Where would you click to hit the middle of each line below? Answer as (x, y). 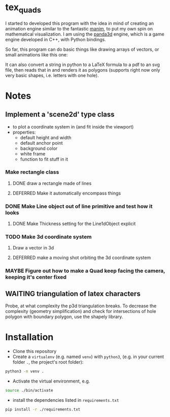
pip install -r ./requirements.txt (43, 409)
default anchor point (41, 143)
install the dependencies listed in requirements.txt (66, 400)
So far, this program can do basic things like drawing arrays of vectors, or (82, 49)
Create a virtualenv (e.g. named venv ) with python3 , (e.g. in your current (88, 357)
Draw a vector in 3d (33, 248)
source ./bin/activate (29, 390)
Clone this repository (35, 351)
